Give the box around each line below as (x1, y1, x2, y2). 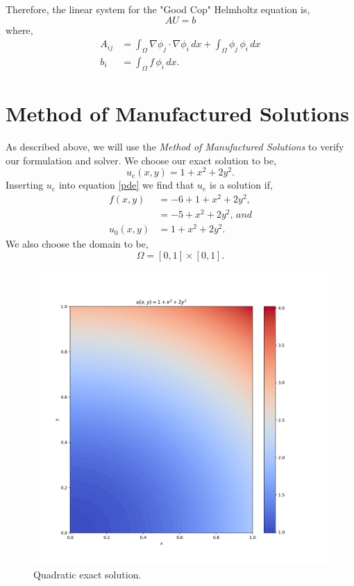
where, (6, 22, 33, 37)
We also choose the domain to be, (6, 236, 149, 251)
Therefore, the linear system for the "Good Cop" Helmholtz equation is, (6, 2, 310, 16)
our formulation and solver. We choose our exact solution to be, (6, 153, 277, 167)
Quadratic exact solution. (33, 567, 142, 582)
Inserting (6, 178, 44, 192)
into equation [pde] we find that (58, 178, 194, 192)
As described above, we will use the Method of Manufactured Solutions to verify (6, 139, 344, 153)
